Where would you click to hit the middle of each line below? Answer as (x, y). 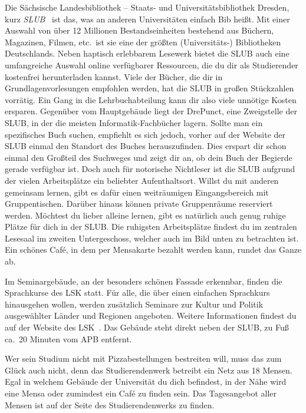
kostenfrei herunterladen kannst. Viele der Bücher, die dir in (114, 76)
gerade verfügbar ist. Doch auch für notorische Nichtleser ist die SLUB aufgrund (150, 169)
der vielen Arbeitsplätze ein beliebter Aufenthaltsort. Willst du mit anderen (142, 180)
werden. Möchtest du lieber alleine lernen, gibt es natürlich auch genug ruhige (145, 215)
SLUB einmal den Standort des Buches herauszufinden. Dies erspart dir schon (146, 146)
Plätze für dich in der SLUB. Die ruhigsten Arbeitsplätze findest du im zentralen (151, 227)
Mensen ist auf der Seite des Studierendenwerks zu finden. (110, 404)
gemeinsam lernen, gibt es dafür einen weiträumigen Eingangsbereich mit (137, 192)
